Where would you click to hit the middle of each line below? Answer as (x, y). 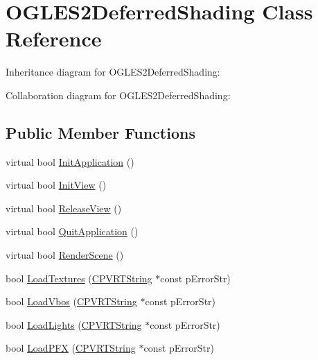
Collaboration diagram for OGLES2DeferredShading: (118, 95)
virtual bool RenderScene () (65, 255)
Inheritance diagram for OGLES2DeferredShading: (113, 72)
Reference (54, 38)
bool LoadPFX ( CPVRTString (71, 348)
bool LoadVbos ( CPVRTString (71, 301)
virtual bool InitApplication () (70, 161)
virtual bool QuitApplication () (72, 231)
